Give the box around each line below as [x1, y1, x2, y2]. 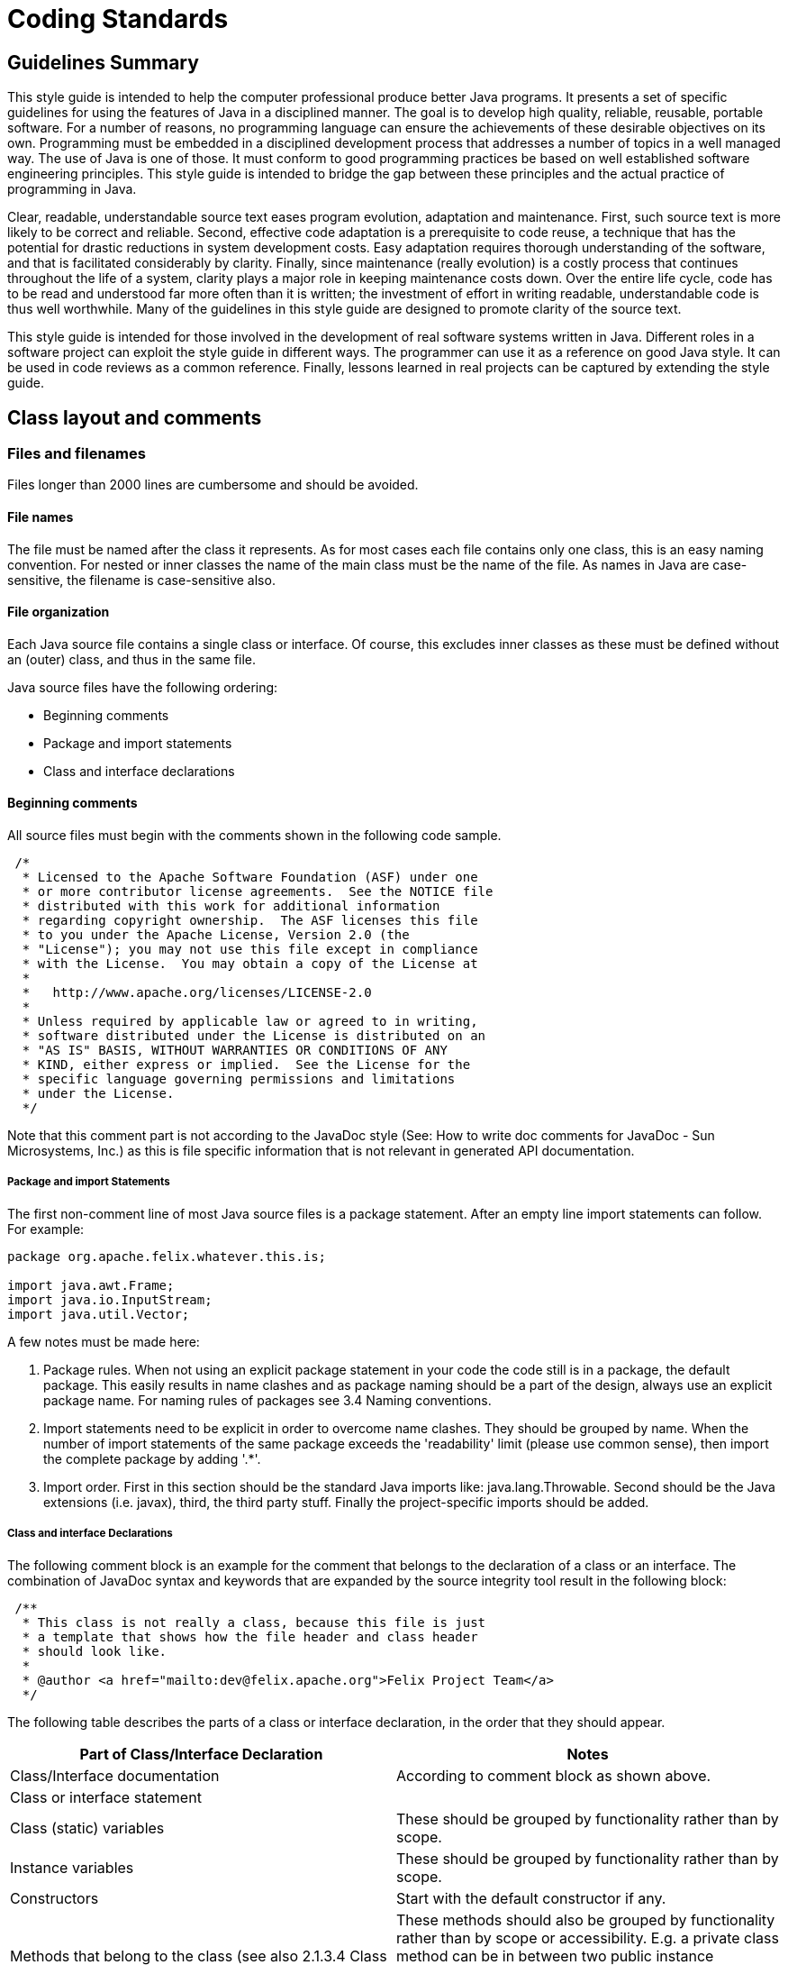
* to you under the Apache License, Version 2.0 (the [22, 928, 410, 943]
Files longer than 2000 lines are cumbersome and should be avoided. [7, 477, 419, 493]
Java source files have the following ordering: [7, 679, 278, 695]
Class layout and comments [7, 406, 262, 429]
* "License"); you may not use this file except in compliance [22, 942, 478, 957]
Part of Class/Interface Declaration [79, 1744, 323, 1763]
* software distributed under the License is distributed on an [22, 1028, 486, 1044]
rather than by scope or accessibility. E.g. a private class [396, 1928, 779, 1947]
